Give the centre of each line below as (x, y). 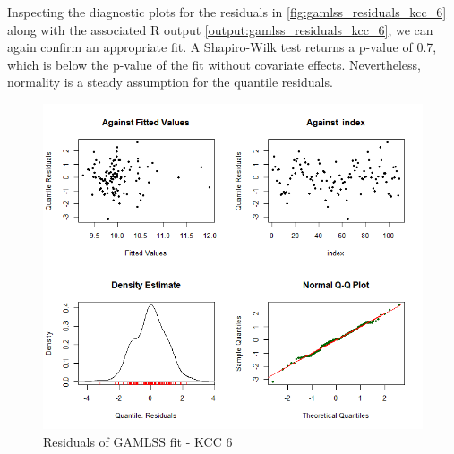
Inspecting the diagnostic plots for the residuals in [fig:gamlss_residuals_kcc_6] (227, 12)
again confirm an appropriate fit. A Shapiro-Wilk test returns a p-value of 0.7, (222, 47)
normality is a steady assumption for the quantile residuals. (170, 82)
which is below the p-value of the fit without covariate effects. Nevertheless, (214, 64)
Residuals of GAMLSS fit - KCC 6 (138, 441)
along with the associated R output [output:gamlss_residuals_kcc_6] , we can (220, 29)
